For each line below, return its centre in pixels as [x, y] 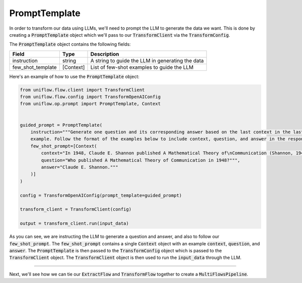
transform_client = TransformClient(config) [76, 209]
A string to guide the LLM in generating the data [147, 60]
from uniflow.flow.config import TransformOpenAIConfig [90, 97]
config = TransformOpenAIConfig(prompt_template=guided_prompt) [101, 195]
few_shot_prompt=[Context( [64, 146]
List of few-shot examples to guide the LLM [142, 67]
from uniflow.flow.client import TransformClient [82, 90]
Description [105, 54]
